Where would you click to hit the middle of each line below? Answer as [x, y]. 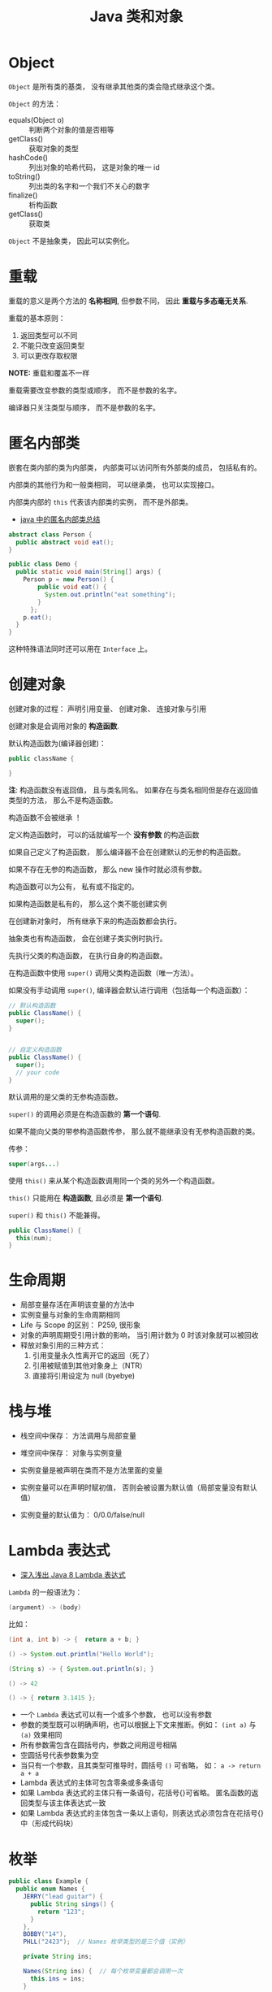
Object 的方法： [35, 103]
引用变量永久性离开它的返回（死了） [93, 1356]
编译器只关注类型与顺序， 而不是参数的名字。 [84, 407]
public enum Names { [50, 1889]
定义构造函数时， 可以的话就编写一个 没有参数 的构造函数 [104, 835]
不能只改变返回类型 [52, 345]
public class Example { [49, 1881]
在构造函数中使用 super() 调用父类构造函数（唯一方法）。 [103, 973]
